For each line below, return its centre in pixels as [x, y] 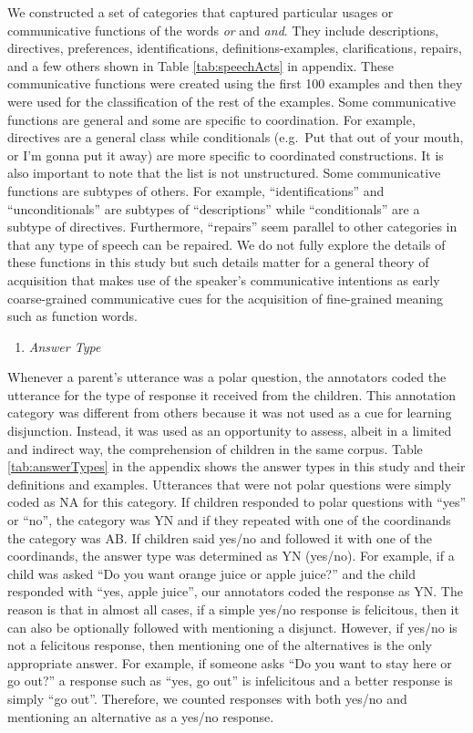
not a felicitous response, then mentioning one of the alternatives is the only [220, 645]
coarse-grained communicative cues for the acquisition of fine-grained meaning [225, 298]
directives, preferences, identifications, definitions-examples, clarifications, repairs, [235, 48]
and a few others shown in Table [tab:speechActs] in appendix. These [201, 65]
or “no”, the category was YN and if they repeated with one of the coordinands [229, 520]
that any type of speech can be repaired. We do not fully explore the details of [226, 244]
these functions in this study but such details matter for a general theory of [218, 262]
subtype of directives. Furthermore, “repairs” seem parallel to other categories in [232, 227]
